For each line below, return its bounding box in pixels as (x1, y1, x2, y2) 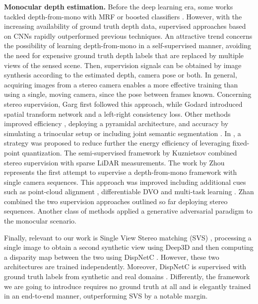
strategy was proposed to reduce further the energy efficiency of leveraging (4, 138, 230, 148)
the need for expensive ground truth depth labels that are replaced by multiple (4, 50, 244, 60)
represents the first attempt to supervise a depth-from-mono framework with (4, 167, 237, 177)
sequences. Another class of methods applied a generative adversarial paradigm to (4, 206, 253, 216)
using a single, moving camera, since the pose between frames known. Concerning (4, 89, 252, 99)
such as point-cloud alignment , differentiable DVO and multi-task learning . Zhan (4, 186, 254, 197)
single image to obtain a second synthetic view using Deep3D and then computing (4, 242, 254, 252)
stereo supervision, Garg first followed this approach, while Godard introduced (4, 98, 243, 109)
